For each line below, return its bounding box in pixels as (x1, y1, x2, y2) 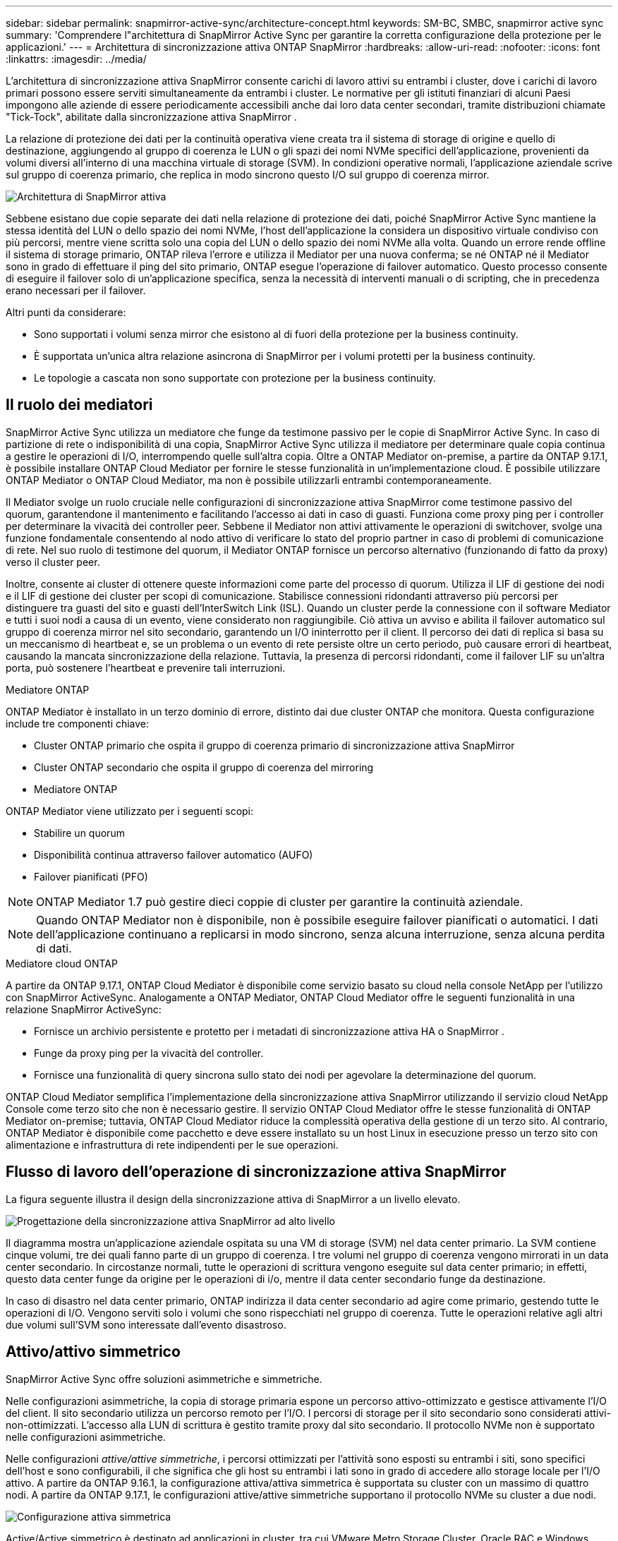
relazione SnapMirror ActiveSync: (6, 1003, 162, 1015)
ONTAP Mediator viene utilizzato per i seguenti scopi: (6, 804, 254, 817)
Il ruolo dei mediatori (6, 396, 153, 414)
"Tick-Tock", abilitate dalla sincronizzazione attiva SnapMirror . (6, 111, 297, 123)
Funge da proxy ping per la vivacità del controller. (34, 1046, 264, 1059)
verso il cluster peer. (6, 555, 100, 568)
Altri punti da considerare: (6, 306, 126, 318)
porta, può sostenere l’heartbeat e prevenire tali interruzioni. (6, 661, 286, 674)
